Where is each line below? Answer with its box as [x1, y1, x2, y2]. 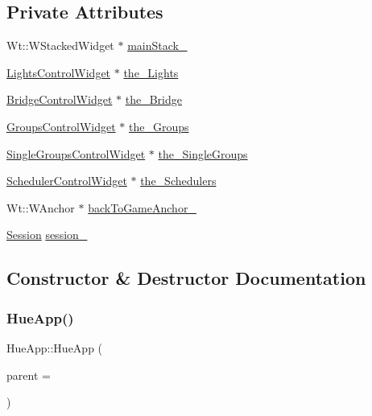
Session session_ [6, 226, 88, 243]
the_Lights [123, 64, 179, 80]
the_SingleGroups [158, 145, 248, 162]
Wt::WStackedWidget [6, 37, 114, 54]
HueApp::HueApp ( [6, 339, 103, 356]
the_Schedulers [140, 172, 217, 189]
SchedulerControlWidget [6, 172, 127, 189]
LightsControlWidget [6, 64, 111, 80]
